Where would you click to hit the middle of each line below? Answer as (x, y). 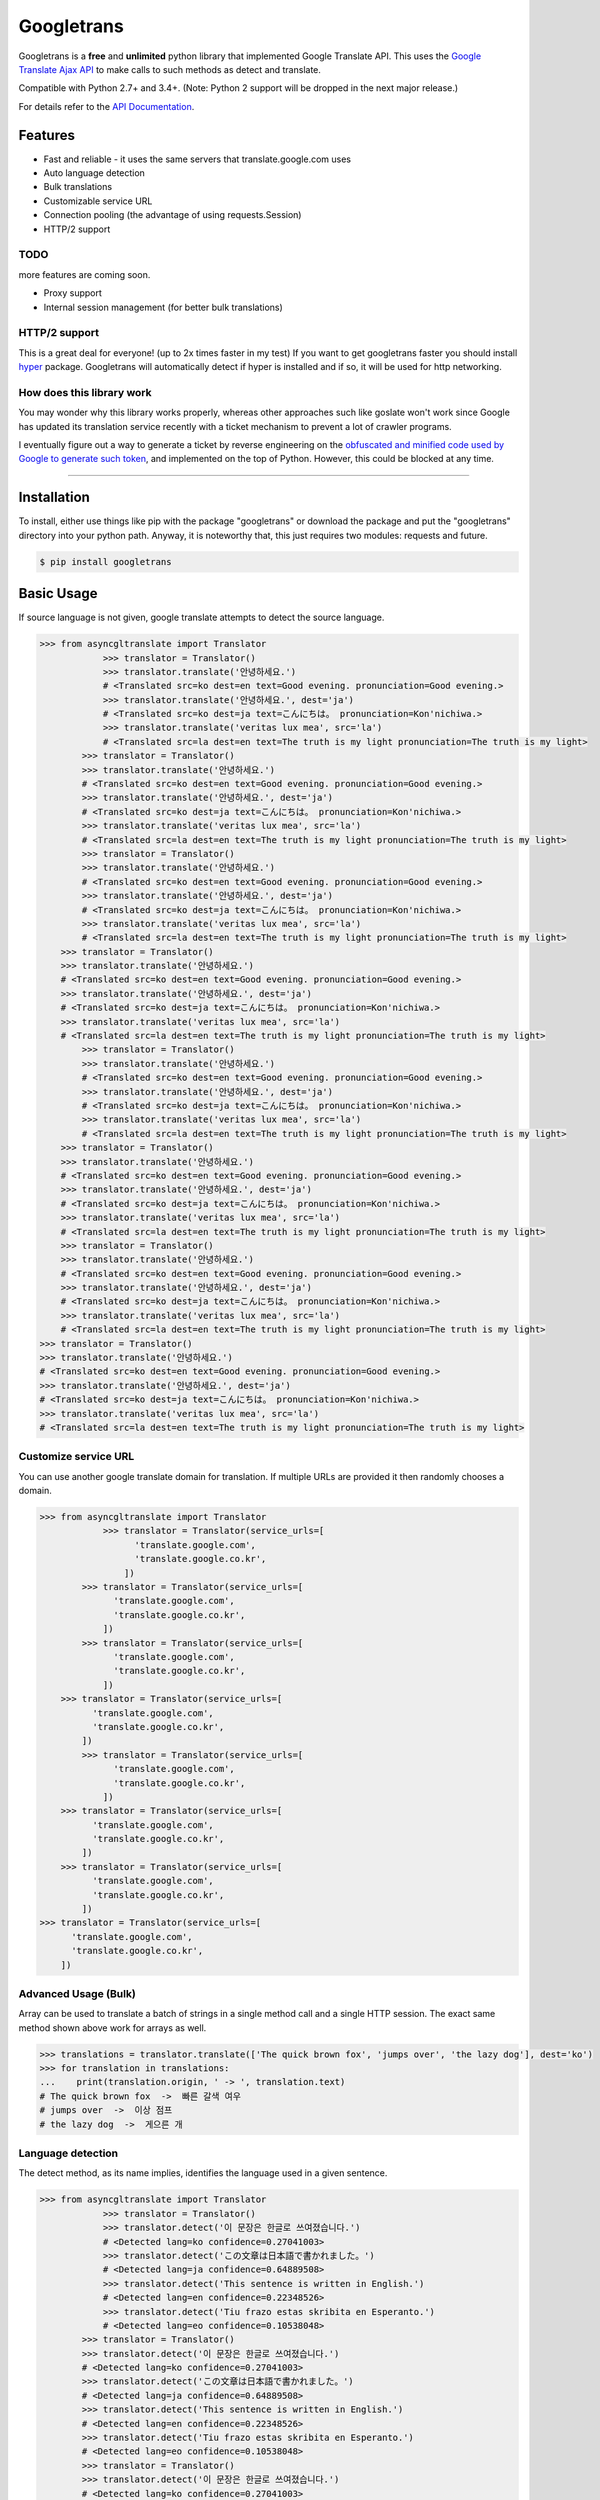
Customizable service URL (98, 201)
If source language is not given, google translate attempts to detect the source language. (201, 617)
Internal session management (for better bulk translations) (163, 307)
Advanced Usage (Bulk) (77, 1993)
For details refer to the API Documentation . (106, 106)
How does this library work (85, 392)
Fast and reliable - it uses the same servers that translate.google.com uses (197, 159)
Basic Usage (58, 593)
